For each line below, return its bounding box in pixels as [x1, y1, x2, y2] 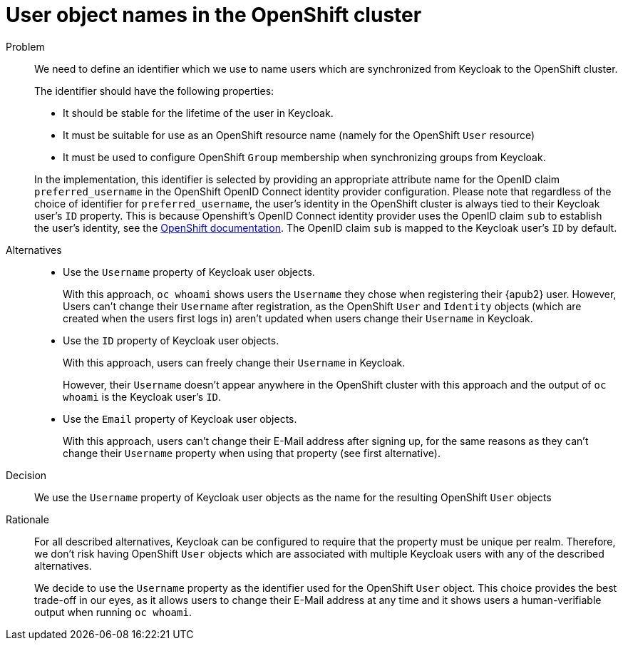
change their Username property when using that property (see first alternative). [63, 446, 441, 459]
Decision [6, 468, 47, 481]
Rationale [6, 513, 49, 525]
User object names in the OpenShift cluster [6, 3, 422, 27]
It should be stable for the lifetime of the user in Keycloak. [63, 106, 334, 119]
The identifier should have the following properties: [34, 84, 274, 97]
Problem [6, 40, 45, 53]
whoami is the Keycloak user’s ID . [63, 390, 222, 403]
